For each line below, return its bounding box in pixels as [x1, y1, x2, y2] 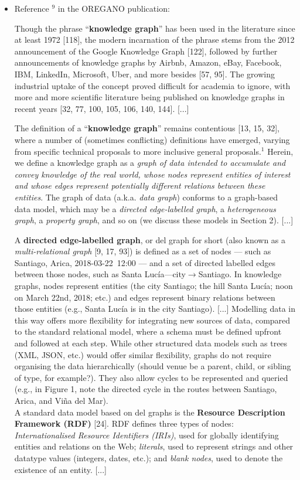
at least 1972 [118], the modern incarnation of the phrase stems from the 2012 [14, 33, 295, 46]
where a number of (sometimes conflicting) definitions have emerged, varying [14, 133, 290, 145]
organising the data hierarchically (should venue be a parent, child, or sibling [14, 360, 291, 372]
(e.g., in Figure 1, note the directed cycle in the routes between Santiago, [14, 383, 277, 395]
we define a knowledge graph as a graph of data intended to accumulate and [14, 156, 286, 169]
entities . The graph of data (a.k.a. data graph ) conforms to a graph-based [14, 190, 278, 203]
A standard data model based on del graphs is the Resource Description [14, 406, 285, 418]
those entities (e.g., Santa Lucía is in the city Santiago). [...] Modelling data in [14, 302, 295, 315]
